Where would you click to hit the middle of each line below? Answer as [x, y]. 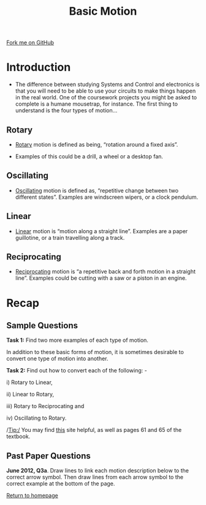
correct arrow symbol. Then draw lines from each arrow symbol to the [95, 477]
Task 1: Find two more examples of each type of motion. [78, 340]
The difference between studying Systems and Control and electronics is [107, 85]
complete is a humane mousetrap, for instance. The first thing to [96, 104]
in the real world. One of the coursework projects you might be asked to [106, 98]
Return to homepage [32, 496]
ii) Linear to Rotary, [30, 395]
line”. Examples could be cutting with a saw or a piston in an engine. [101, 278]
